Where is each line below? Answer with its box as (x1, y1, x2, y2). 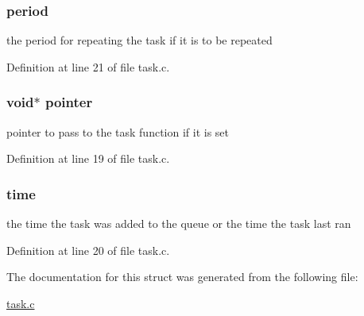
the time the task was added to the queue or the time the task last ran (6, 215, 351, 232)
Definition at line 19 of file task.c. (6, 150, 170, 167)
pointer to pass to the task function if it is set (6, 123, 230, 140)
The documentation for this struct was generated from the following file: (6, 268, 358, 285)
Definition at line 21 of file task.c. (6, 58, 170, 75)
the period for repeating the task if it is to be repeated (6, 32, 273, 48)
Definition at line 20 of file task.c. (6, 241, 170, 258)
